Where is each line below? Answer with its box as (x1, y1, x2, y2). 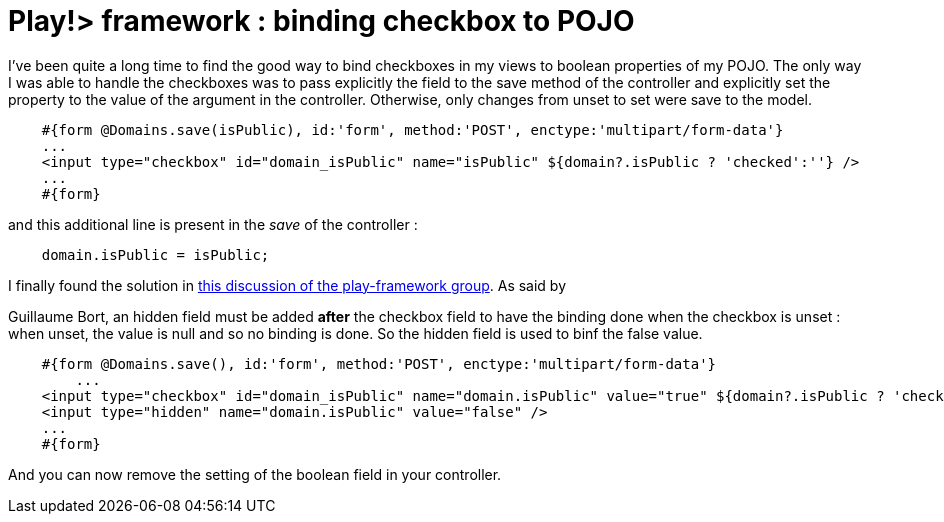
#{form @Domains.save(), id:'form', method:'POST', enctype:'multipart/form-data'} (41, 355, 717, 372)
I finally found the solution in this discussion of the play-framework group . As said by (8, 276, 567, 294)
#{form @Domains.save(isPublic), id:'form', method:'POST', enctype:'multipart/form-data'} (41, 121, 784, 138)
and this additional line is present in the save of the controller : (8, 215, 418, 233)
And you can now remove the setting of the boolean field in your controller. (8, 465, 502, 483)
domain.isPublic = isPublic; (41, 246, 270, 263)
